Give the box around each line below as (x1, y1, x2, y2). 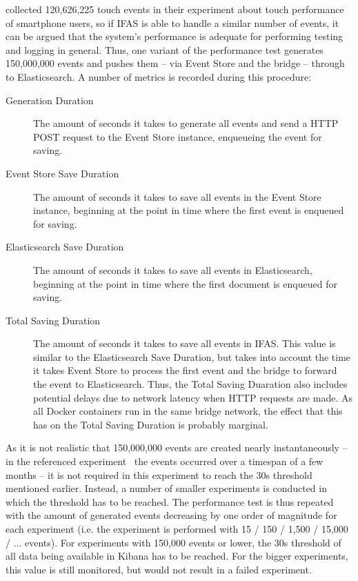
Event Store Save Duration (6, 166, 119, 180)
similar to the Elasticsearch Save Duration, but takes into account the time (33, 349, 351, 364)
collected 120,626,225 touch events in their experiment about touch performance (6, 2, 344, 16)
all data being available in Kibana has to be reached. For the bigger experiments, (6, 549, 348, 563)
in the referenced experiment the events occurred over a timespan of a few (6, 454, 324, 469)
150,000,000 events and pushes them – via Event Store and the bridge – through (6, 56, 345, 70)
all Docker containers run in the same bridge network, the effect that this (33, 404, 343, 418)
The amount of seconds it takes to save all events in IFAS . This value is (33, 336, 336, 351)
